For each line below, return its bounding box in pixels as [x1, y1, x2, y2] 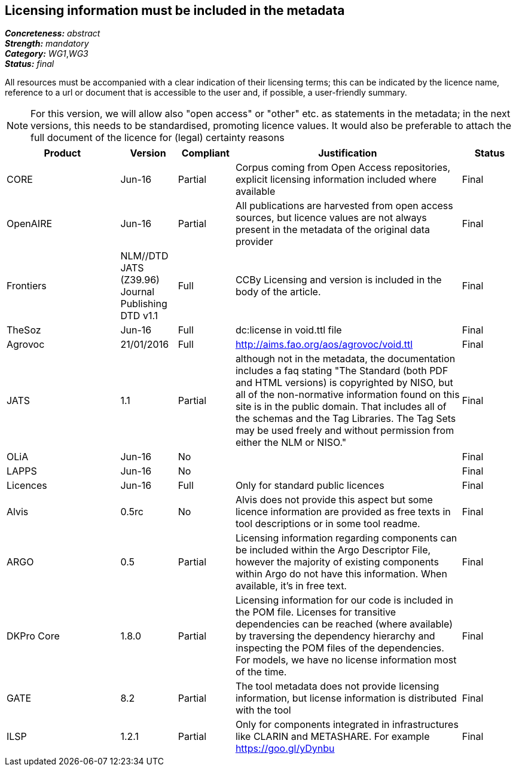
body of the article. [235, 286, 321, 298]
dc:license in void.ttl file [235, 324, 342, 336]
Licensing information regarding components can [235, 532, 457, 544]
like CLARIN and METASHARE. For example [235, 730, 430, 743]
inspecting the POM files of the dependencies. [235, 642, 444, 654]
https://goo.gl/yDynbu [235, 742, 335, 755]
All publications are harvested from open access [235, 200, 453, 212]
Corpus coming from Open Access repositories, [235, 161, 451, 174]
